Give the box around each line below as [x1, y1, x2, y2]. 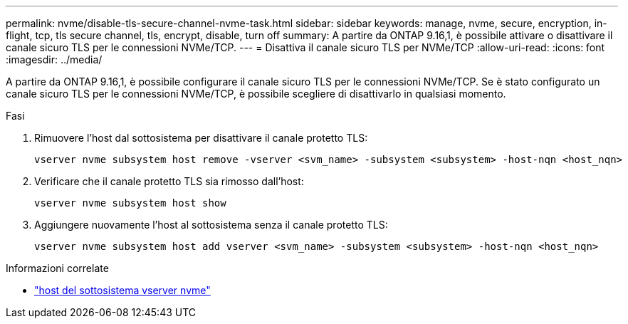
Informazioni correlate [6, 262, 109, 274]
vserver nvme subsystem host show [34, 197, 226, 209]
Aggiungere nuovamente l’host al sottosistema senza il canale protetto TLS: [34, 219, 388, 231]
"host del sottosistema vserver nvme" [34, 284, 211, 296]
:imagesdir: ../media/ [6, 53, 103, 66]
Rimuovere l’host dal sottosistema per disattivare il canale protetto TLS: [34, 132, 368, 144]
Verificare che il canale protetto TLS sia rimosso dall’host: [34, 175, 304, 187]
